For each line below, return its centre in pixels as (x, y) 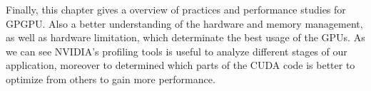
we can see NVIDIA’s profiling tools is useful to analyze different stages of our (177, 51)
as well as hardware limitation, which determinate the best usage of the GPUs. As (185, 37)
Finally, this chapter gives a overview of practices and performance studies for (176, 9)
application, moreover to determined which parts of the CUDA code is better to (181, 65)
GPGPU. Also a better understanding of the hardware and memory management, (184, 23)
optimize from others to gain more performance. (111, 79)
